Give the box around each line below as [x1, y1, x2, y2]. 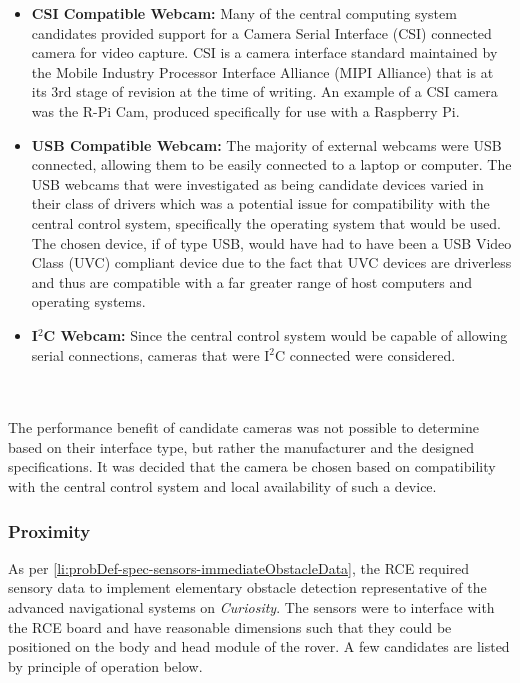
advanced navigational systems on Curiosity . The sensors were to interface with [8, 597, 495, 618]
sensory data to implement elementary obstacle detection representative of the [8, 577, 487, 598]
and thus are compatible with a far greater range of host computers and [31, 271, 473, 292]
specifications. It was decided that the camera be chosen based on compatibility [8, 456, 496, 477]
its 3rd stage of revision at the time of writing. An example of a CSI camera [31, 81, 498, 102]
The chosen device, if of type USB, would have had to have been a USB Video [31, 232, 512, 253]
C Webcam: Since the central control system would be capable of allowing [43, 324, 508, 345]
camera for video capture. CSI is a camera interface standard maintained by [31, 42, 498, 63]
